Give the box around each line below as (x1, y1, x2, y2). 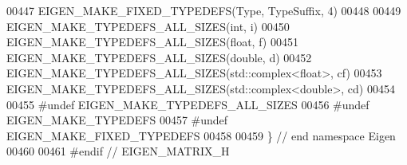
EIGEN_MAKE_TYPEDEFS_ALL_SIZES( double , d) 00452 (6, 49, 312, 65)
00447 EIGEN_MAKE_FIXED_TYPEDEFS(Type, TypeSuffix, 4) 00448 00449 (6, 2, 401, 18)
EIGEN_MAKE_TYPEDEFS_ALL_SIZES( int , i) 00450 (6, 18, 290, 34)
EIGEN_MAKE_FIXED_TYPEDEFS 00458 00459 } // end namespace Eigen (6, 127, 396, 143)
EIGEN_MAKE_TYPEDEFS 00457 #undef (6, 112, 228, 128)
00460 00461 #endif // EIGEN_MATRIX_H (6, 143, 230, 159)
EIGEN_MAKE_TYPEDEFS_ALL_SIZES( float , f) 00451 (6, 33, 298, 50)
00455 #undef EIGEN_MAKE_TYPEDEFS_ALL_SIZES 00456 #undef (6, 96, 369, 112)
